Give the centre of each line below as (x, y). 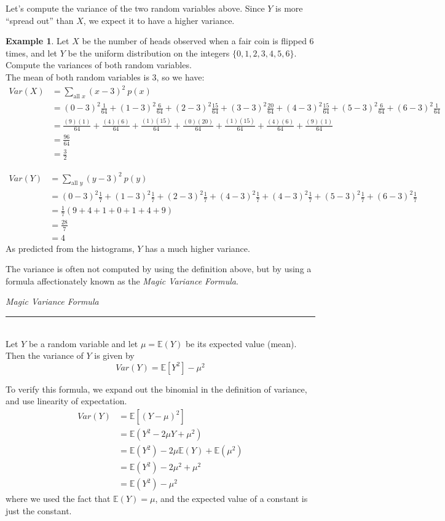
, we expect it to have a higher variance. (159, 20)
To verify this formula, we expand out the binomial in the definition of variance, (156, 389)
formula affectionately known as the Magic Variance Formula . (122, 280)
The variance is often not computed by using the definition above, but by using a (159, 269)
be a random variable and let (83, 343)
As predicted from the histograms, (70, 248)
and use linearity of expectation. (66, 401)
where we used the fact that (58, 499)
